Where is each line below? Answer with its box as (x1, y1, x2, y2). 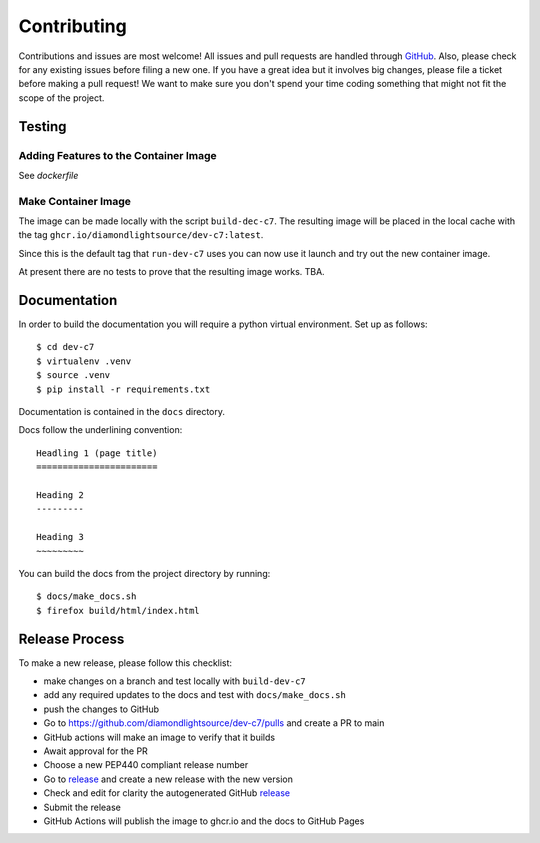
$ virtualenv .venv (36, 355, 132, 367)
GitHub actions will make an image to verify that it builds (43, 731, 275, 743)
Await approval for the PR (43, 745, 149, 757)
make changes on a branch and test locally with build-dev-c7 (43, 675, 307, 687)
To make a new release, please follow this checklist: (18, 656, 233, 669)
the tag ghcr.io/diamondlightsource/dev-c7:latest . (18, 229, 264, 241)
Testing (18, 118, 67, 135)
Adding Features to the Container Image (18, 148, 217, 162)
